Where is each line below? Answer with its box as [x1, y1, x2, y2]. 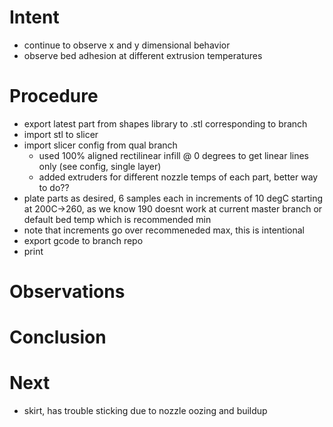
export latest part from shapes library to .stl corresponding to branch [23, 117, 308, 130]
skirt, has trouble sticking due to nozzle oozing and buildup [23, 405, 268, 417]
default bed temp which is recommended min [23, 213, 212, 225]
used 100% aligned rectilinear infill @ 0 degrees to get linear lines [38, 149, 309, 161]
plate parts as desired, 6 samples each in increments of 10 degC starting [23, 192, 324, 204]
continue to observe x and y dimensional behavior [23, 39, 231, 51]
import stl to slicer [23, 128, 99, 140]
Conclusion [9, 326, 107, 349]
